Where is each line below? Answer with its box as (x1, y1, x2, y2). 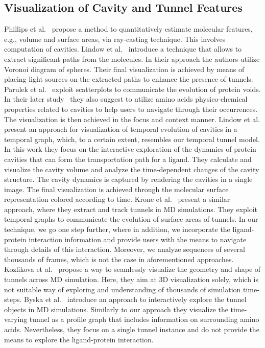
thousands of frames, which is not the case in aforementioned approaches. (4, 253, 234, 264)
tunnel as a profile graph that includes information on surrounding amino (29, 314, 259, 324)
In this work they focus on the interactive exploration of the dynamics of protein (4, 144, 256, 154)
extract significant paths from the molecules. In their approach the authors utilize (4, 53, 260, 64)
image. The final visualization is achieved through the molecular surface (4, 183, 229, 194)
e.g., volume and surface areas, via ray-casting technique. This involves (4, 33, 226, 44)
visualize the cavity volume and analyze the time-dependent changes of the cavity (4, 164, 259, 174)
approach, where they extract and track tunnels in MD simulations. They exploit (4, 203, 258, 214)
